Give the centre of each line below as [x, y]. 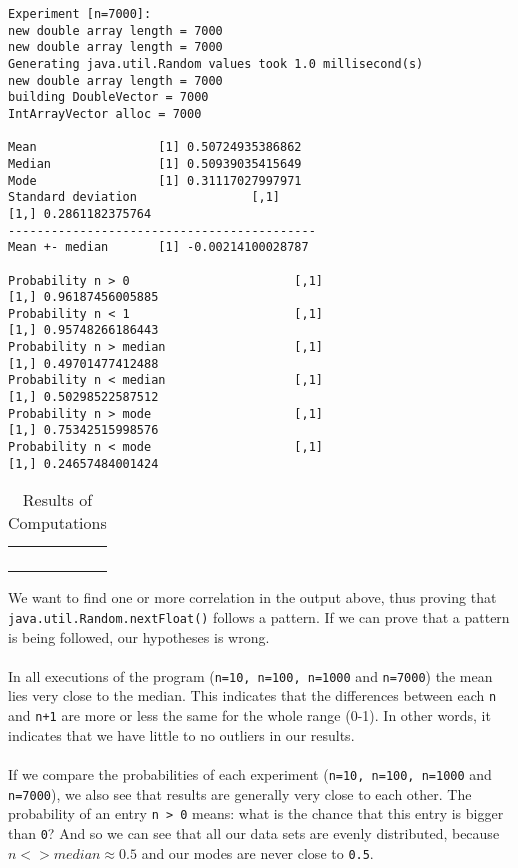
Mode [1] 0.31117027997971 [155, 180]
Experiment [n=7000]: [80, 14]
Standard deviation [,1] [144, 197]
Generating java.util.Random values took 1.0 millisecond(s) [216, 63]
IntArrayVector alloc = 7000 [105, 113]
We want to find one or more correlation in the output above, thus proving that [252, 597]
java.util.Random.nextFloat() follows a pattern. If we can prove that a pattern [259, 616]
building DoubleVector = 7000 [108, 97]
